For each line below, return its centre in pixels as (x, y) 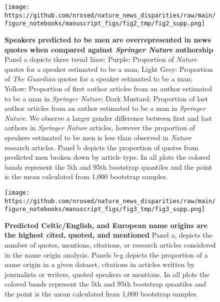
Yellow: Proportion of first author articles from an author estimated (108, 88)
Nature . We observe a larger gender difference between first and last (108, 118)
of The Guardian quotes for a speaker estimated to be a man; (98, 79)
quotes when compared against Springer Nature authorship (109, 49)
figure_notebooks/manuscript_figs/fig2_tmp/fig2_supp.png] (105, 24)
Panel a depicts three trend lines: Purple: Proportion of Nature (101, 59)
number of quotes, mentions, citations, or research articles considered (110, 245)
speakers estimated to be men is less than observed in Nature (98, 137)
